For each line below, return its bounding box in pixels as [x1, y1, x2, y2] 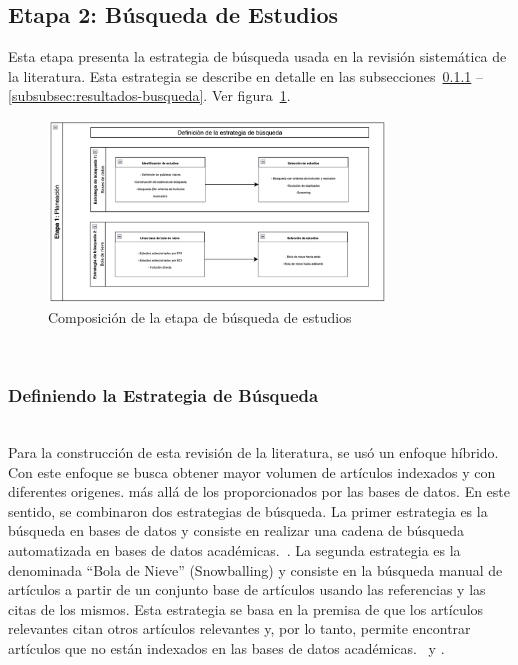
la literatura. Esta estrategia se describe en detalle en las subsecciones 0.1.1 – [8, 65, 483, 86]
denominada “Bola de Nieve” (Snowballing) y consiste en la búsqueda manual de [8, 559, 503, 580]
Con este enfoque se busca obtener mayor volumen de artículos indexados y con [8, 461, 496, 482]
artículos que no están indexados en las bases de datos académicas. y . [8, 638, 445, 659]
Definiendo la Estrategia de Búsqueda [8, 383, 319, 408]
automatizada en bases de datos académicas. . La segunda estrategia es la [8, 540, 461, 561]
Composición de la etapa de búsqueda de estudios [48, 307, 352, 328]
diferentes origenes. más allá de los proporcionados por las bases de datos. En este [8, 481, 511, 502]
